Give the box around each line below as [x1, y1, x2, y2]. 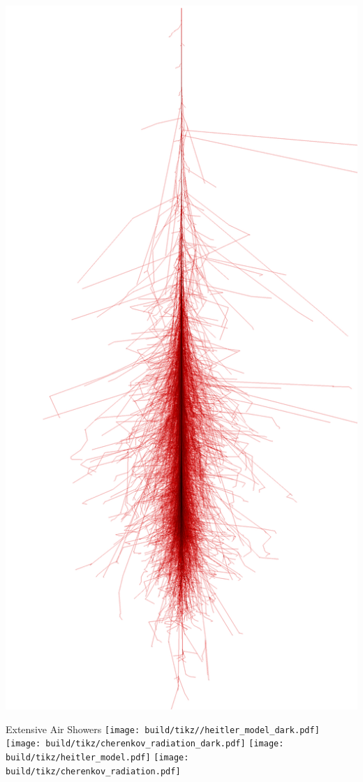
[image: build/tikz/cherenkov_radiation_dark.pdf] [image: [6, 739, 284, 749]
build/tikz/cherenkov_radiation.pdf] [6, 766, 181, 776]
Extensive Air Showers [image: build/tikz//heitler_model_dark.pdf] [6, 721, 320, 736]
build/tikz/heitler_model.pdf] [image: [6, 752, 189, 762]
